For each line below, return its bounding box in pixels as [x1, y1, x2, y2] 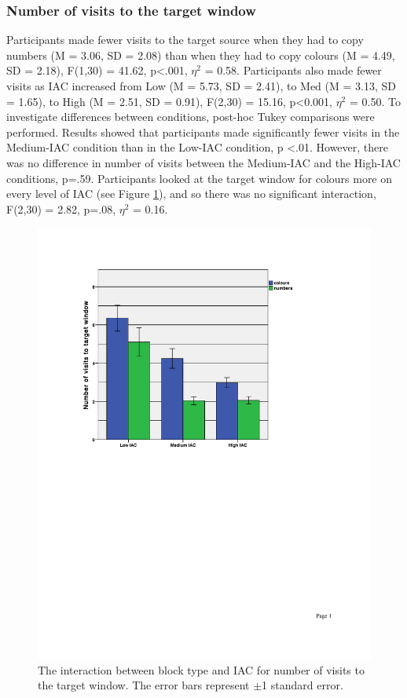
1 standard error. [262, 677, 343, 693]
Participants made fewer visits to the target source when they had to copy [6, 31, 364, 48]
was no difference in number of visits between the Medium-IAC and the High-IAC [6, 154, 401, 170]
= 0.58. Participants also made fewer [204, 62, 382, 79]
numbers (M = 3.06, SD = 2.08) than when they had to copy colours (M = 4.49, [6, 46, 395, 63]
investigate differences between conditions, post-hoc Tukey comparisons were [6, 108, 375, 125]
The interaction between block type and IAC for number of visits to [38, 661, 365, 678]
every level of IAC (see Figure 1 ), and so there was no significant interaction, [6, 185, 376, 202]
